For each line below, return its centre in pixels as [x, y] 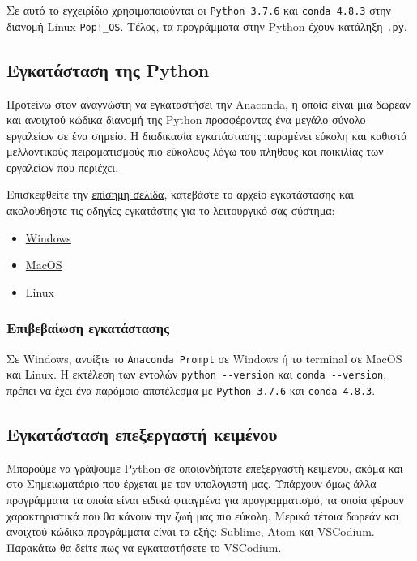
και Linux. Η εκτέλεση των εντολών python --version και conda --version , [197, 374]
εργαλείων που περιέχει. [63, 167]
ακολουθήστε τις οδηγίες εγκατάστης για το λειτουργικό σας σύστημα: [171, 210]
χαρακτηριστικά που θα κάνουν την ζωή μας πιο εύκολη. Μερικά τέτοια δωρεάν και [203, 515]
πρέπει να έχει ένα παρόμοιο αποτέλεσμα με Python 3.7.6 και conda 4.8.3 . [191, 390]
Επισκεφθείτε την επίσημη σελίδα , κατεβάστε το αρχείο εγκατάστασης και [180, 194]
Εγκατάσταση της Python [108, 69]
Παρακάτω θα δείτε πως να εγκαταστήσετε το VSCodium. [144, 547]
